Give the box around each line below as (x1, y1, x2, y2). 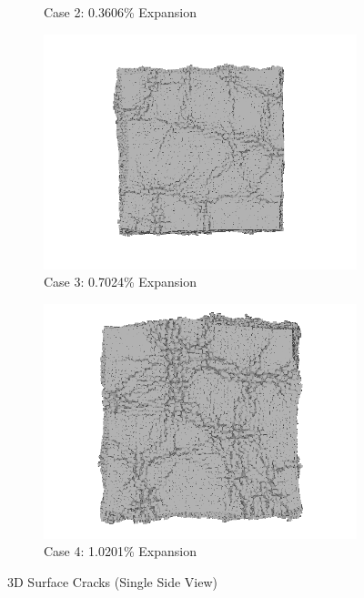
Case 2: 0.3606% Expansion (44, 3, 197, 21)
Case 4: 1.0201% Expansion (44, 542, 197, 561)
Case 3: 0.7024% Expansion (44, 272, 197, 291)
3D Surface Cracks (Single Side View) (7, 572, 217, 591)
